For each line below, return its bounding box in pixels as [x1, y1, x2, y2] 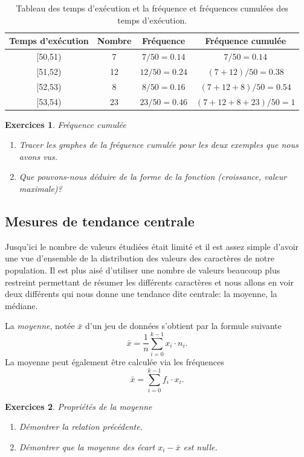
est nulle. [183, 441, 218, 453]
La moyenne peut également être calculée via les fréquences [5, 356, 224, 368]
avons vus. [19, 150, 58, 162]
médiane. [5, 299, 38, 312]
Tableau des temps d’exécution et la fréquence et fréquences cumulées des [16, 2, 288, 14]
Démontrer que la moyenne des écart [19, 441, 155, 453]
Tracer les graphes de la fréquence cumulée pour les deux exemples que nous [19, 138, 299, 151]
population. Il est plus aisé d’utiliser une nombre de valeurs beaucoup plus [5, 264, 280, 276]
